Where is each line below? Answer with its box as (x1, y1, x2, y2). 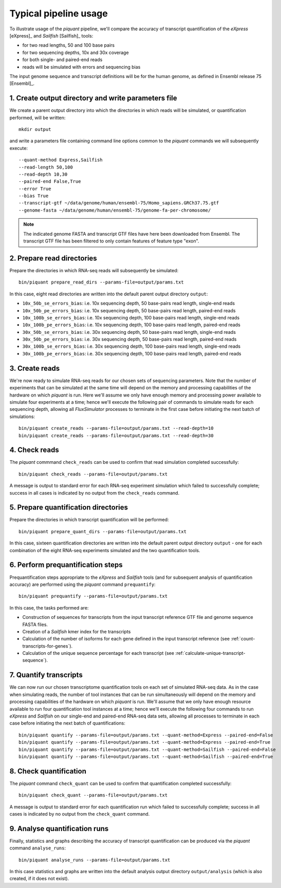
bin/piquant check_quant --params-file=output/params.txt (18, 792, 168, 798)
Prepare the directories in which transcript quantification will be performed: (9, 517, 169, 523)
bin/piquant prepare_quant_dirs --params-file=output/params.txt (18, 528, 187, 534)
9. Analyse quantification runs (9, 824, 109, 833)
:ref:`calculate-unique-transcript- (175, 650, 246, 656)
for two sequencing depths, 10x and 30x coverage (22, 49, 129, 55)
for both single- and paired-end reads (22, 56, 103, 63)
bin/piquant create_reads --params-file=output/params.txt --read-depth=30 (18, 432, 214, 439)
